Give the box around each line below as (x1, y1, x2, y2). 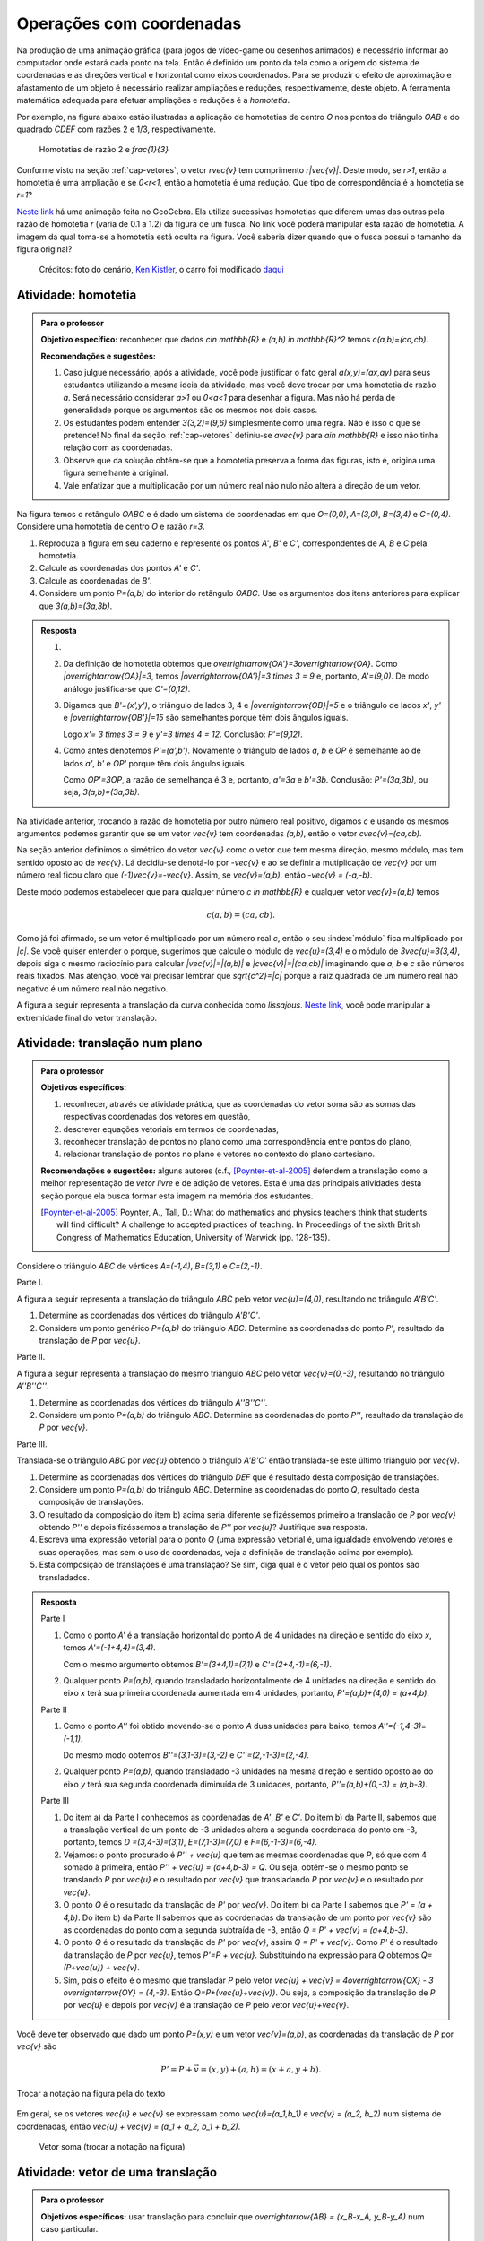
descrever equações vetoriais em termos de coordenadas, (63, 1123, 280, 1134)
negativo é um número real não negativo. (16, 982, 169, 994)
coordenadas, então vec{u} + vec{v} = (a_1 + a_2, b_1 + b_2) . (16, 2121, 241, 2132)
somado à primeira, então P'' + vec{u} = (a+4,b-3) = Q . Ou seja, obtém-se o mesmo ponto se (63, 1862, 409, 1873)
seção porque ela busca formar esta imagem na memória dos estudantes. (40, 1190, 314, 1201)
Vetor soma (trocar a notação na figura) (39, 2141, 186, 2151)
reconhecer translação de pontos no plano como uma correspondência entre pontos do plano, (63, 1136, 412, 1146)
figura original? (16, 244, 73, 255)
